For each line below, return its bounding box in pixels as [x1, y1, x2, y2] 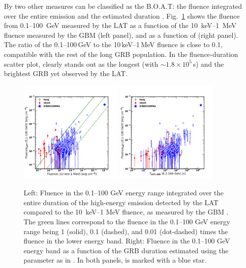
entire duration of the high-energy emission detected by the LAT [24, 197, 218, 207]
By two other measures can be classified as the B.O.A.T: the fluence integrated [4, 1, 242, 11]
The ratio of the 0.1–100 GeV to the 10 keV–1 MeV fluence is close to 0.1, [4, 39, 223, 50]
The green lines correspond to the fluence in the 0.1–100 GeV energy [24, 216, 230, 226]
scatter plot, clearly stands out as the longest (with [4, 58, 158, 69]
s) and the [193, 58, 224, 69]
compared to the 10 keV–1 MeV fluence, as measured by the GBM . [24, 207, 229, 217]
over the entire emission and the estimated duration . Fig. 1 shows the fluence [4, 10, 240, 21]
